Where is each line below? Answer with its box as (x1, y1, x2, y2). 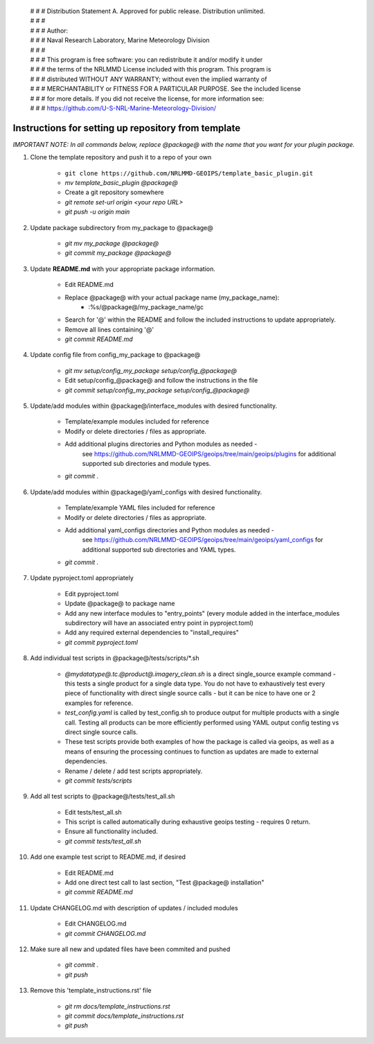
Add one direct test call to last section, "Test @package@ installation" (64, 878, 265, 887)
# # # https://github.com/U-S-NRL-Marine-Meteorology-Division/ (30, 104, 217, 112)
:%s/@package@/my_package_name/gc (88, 302, 204, 311)
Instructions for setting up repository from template (12, 122, 241, 134)
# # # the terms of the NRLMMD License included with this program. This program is (30, 65, 271, 73)
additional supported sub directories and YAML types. (82, 545, 236, 554)
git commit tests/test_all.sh (64, 837, 142, 845)
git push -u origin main (64, 208, 130, 216)
